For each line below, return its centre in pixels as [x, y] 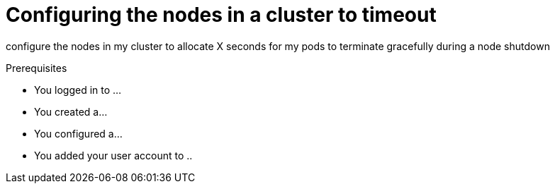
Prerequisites [37, 68]
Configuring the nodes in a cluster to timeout [221, 15]
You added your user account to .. [113, 155]
